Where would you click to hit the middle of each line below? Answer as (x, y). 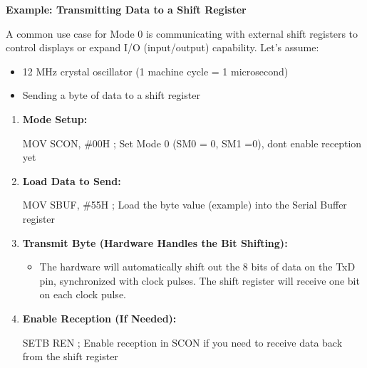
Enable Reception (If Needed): (99, 318)
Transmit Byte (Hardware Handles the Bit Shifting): (155, 242)
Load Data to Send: (72, 180)
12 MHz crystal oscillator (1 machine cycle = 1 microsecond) (155, 71)
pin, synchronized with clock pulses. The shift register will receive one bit (200, 280)
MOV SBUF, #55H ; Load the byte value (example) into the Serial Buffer (185, 205)
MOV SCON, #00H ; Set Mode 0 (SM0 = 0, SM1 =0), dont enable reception (192, 143)
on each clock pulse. (83, 294)
